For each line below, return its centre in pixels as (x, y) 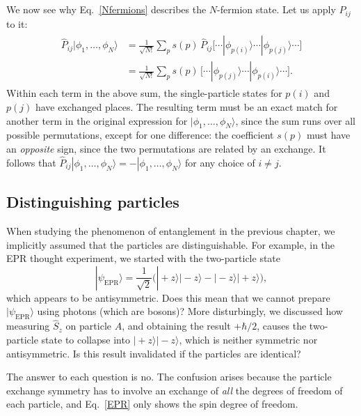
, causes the (282, 326)
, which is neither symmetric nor (248, 339)
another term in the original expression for (97, 120)
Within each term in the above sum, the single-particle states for (144, 93)
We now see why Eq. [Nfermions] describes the (106, 9)
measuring (28, 326)
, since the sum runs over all (295, 120)
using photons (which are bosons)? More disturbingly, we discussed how (190, 311)
